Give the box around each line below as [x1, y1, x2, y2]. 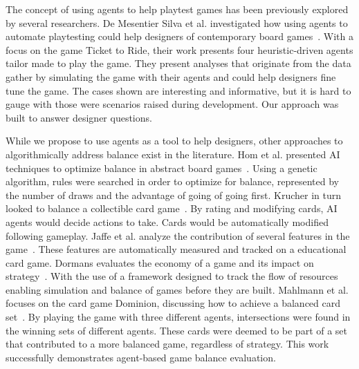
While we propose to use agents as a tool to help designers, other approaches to [6, 133, 343, 148]
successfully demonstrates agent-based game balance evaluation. [6, 350, 276, 364]
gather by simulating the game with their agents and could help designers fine [6, 69, 336, 84]
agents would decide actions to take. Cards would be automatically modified [6, 214, 329, 229]
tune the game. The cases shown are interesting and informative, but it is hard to [6, 83, 351, 97]
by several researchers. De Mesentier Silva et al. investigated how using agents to [6, 15, 348, 30]
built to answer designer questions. [6, 110, 152, 124]
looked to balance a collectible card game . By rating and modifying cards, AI [6, 201, 338, 216]
